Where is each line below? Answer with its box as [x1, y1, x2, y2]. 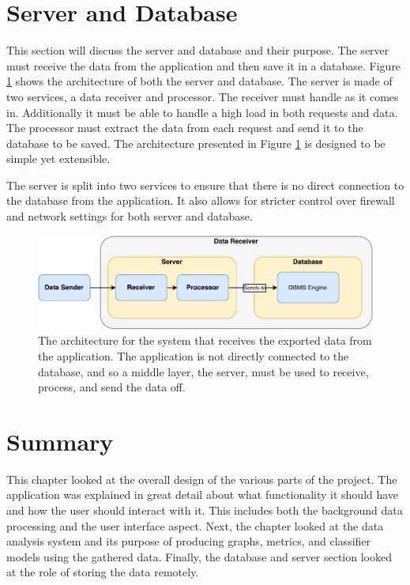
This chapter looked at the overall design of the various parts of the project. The [6, 470, 397, 487]
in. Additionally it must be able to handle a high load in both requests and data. [6, 104, 398, 120]
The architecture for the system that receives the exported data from [38, 332, 372, 349]
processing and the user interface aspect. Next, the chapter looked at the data [6, 517, 384, 534]
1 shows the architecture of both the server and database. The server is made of [6, 73, 393, 89]
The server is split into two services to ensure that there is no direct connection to [6, 176, 404, 193]
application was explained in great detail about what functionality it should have [6, 486, 399, 503]
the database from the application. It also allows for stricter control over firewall [6, 192, 395, 209]
